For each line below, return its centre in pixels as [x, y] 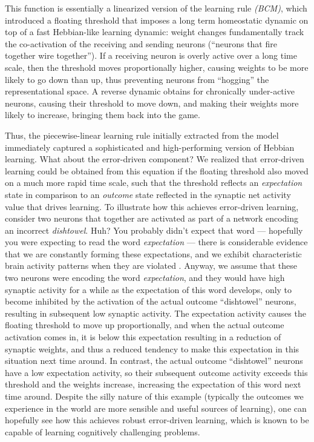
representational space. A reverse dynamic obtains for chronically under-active [150, 91]
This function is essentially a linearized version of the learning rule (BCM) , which [156, 8]
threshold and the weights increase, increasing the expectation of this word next [153, 384]
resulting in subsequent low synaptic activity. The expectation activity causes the [155, 313]
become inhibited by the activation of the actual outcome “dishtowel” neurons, [151, 301]
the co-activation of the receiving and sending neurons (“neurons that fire [141, 43]
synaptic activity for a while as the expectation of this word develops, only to [149, 289]
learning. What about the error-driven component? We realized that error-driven [155, 159]
